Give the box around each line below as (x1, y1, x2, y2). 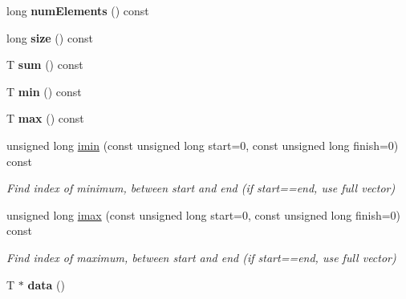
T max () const (6, 110, 84, 127)
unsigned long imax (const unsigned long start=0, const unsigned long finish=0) (6, 206, 401, 223)
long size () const (6, 29, 93, 46)
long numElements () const (6, 2, 149, 18)
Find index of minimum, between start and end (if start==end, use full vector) (6, 180, 396, 196)
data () (27, 276, 65, 293)
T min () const (6, 83, 82, 99)
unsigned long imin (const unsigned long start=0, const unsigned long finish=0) (6, 136, 399, 153)
